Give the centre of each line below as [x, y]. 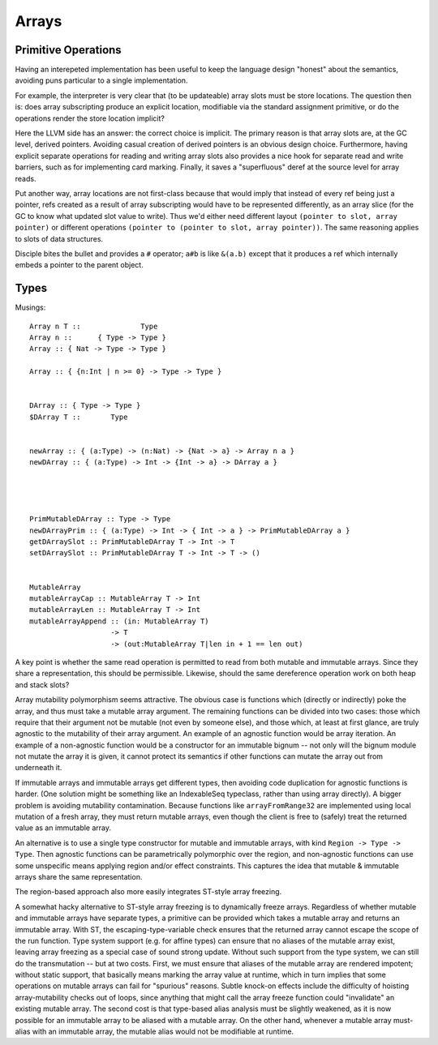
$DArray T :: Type [79, 417]
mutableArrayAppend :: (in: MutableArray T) [120, 621]
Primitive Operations [68, 50]
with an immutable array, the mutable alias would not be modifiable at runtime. [163, 1032]
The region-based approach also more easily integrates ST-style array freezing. [148, 892]
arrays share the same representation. [79, 876]
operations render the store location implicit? [90, 118]
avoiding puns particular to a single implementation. [101, 80]
